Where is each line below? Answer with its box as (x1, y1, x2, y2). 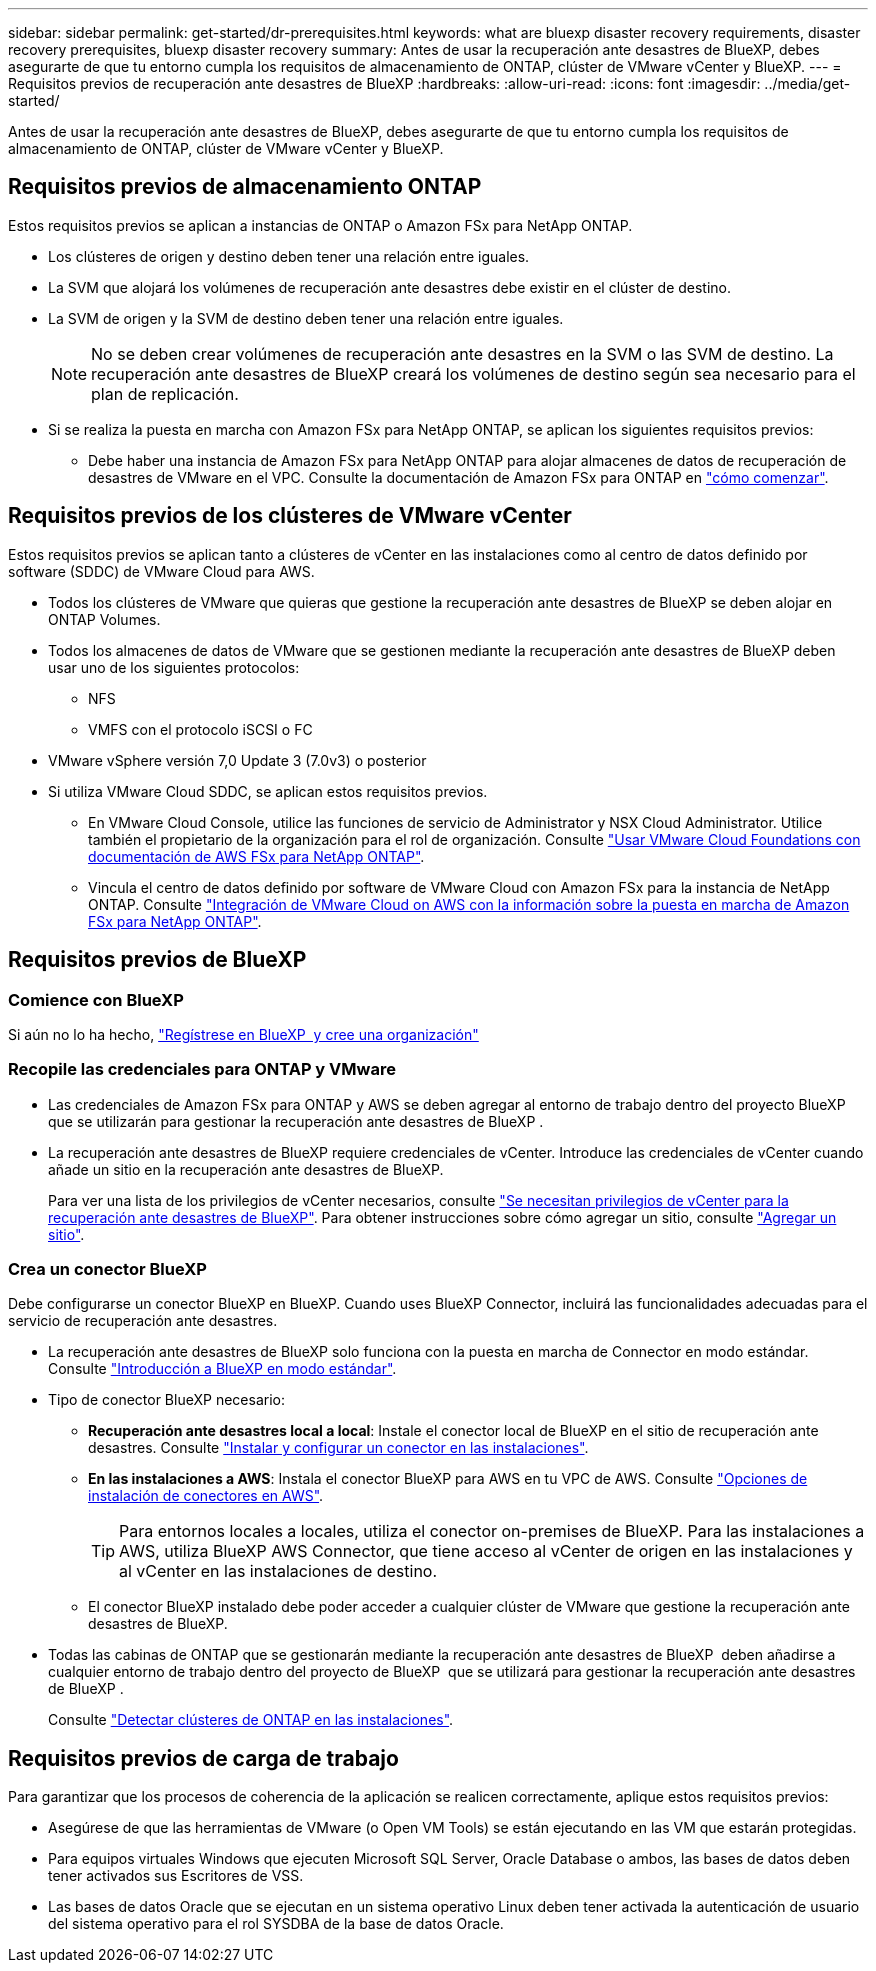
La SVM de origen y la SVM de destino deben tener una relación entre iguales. (48, 309, 564, 327)
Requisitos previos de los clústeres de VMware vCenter (8, 503, 572, 529)
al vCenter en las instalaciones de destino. (119, 1561, 438, 1582)
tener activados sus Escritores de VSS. (48, 1867, 304, 1885)
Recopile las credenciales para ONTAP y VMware (8, 1059, 396, 1080)
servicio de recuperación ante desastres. (8, 1312, 278, 1330)
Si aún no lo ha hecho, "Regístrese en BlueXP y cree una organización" (8, 1025, 479, 1043)
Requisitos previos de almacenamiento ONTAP (8, 174, 482, 200)
